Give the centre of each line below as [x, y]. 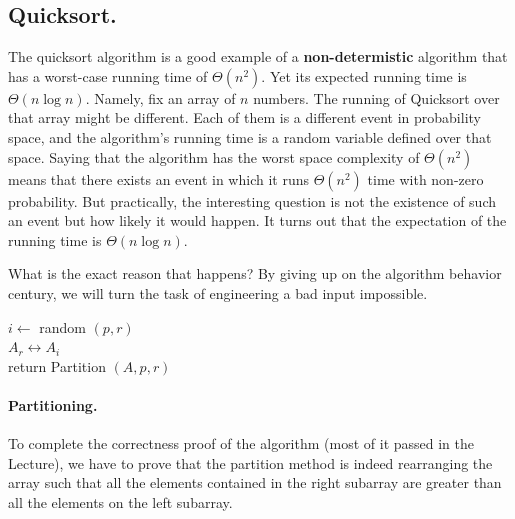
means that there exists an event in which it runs [158, 178]
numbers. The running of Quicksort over [376, 97]
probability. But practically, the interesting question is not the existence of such [252, 200]
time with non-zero [425, 178]
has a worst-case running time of [108, 75]
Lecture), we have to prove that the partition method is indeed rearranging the [250, 462]
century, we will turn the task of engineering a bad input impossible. [218, 292]
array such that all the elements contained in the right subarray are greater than [255, 482]
